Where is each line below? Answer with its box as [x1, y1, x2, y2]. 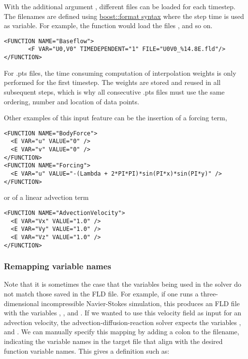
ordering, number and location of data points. [4, 96, 139, 106]
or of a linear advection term [4, 192, 89, 202]
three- [201, 289, 218, 298]
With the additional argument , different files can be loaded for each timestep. [4, 1, 235, 11]
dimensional [4, 298, 39, 308]
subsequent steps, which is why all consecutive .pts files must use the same [4, 86, 225, 97]
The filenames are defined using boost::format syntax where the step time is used [4, 11, 244, 21]
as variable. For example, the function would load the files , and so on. [4, 20, 213, 31]
